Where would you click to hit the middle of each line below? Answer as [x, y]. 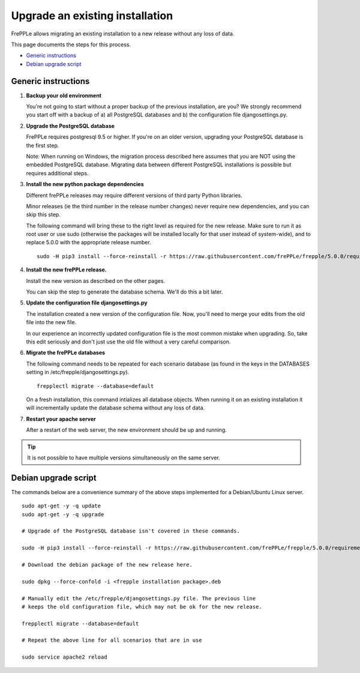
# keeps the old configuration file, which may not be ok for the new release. [142, 607]
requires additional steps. [58, 173]
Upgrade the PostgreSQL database [70, 125]
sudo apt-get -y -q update [61, 506]
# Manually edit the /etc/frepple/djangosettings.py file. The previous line [139, 598]
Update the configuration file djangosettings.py [87, 303]
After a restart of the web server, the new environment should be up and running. [127, 430]
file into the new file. [51, 322]
